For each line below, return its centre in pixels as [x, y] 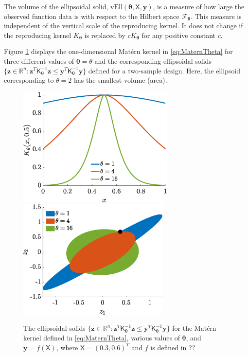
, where [67, 347]
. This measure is [216, 16]
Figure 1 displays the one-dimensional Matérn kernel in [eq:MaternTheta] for [118, 51]
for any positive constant [178, 35]
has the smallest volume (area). [121, 80]
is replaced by [105, 35]
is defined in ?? [173, 347]
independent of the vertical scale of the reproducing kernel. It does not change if [124, 26]
